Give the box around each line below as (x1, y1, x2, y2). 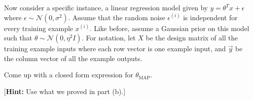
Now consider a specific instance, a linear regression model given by (4, 2, 208, 12)
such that (4, 33, 33, 43)
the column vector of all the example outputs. (4, 53, 143, 63)
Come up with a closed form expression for (4, 69, 134, 80)
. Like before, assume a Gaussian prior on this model (90, 23, 250, 33)
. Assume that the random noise (68, 12, 165, 22)
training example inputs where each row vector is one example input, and (4, 43, 226, 54)
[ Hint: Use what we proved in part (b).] (4, 86, 126, 96)
